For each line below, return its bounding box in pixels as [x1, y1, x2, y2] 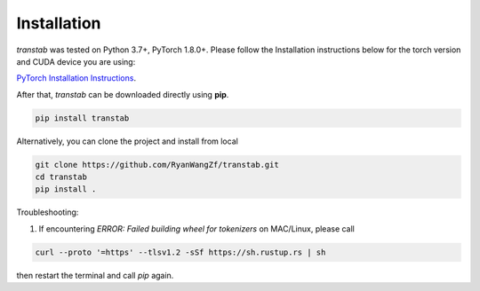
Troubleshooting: [16, 207, 79, 217]
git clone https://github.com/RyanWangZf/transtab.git [35, 160, 279, 169]
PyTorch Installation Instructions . [16, 73, 137, 83]
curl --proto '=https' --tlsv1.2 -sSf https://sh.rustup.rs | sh [35, 247, 326, 257]
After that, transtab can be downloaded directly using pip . [16, 89, 229, 99]
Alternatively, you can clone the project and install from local [16, 136, 239, 146]
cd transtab [35, 172, 88, 182]
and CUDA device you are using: [16, 56, 136, 67]
